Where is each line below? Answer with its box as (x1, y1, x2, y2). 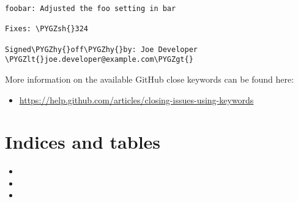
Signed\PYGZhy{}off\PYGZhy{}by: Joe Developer (5, 45, 198, 54)
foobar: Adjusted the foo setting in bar (5, 4, 176, 13)
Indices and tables (5, 129, 161, 154)
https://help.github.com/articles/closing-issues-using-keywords (19, 93, 254, 106)
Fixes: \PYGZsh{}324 (5, 24, 89, 34)
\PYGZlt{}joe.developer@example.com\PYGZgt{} (5, 55, 193, 64)
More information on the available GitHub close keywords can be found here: (5, 72, 294, 85)
